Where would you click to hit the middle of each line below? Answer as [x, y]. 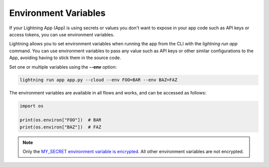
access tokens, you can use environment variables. [62, 34]
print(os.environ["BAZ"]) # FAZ [61, 127]
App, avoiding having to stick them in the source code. [65, 58]
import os [32, 106]
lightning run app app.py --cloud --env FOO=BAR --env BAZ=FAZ [99, 80]
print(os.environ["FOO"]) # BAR [61, 120]
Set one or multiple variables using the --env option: [63, 67]
